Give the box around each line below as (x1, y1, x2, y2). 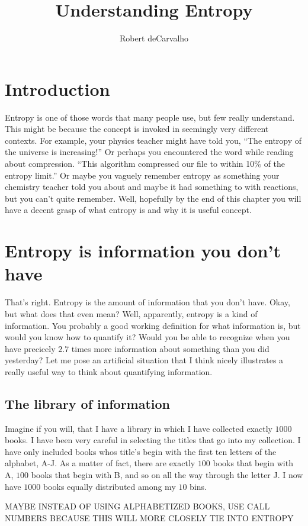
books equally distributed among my (43, 480, 176, 492)
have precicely (5, 342, 56, 354)
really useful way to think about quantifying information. (5, 365, 213, 377)
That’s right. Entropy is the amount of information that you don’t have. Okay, (5, 296, 290, 308)
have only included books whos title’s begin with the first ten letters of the (5, 445, 277, 457)
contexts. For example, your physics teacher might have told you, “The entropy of (5, 134, 302, 146)
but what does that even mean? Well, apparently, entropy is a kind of (5, 307, 258, 320)
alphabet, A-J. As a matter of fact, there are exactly (5, 457, 195, 469)
